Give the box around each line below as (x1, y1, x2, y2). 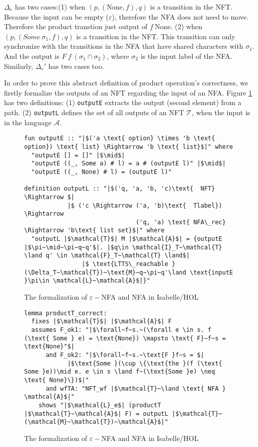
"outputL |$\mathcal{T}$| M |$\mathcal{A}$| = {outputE (31, 235, 222, 243)
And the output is (4, 50, 60, 61)
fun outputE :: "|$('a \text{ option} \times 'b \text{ (24, 135, 215, 142)
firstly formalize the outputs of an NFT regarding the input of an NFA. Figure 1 (4, 87, 252, 98)
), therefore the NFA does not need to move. (112, 11, 249, 22)
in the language (4, 117, 52, 127)
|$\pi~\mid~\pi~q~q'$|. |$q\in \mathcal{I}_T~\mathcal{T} (24, 243, 222, 251)
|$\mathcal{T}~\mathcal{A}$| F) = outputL (24, 410, 168, 417)
